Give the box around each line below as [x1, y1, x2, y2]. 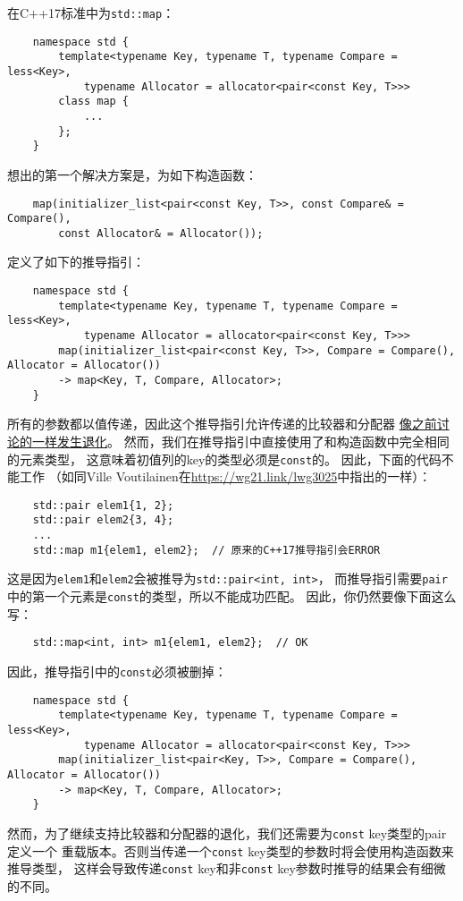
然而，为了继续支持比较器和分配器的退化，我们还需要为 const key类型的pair [7, 823, 447, 842]
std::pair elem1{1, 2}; [32, 498, 174, 512]
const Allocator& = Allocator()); [58, 226, 264, 240]
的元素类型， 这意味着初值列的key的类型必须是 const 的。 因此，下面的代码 [7, 449, 442, 468]
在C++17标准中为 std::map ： [7, 4, 175, 21]
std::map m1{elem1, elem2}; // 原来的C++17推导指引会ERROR [32, 543, 381, 557]
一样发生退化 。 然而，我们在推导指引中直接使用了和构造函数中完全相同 [31, 431, 450, 450]
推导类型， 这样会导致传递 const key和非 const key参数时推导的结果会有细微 [7, 859, 446, 878]
